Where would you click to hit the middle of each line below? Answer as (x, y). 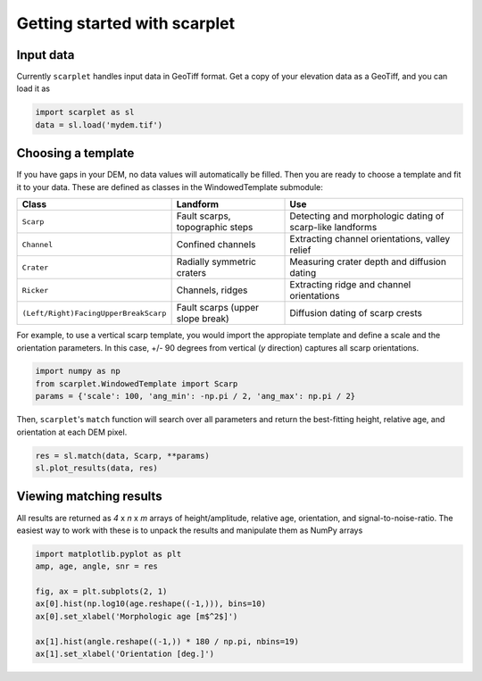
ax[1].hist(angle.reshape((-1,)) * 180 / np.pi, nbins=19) (167, 641)
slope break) (203, 319)
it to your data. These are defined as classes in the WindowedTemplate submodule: (170, 187)
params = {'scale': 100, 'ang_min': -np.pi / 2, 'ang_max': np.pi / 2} (195, 396)
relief (300, 250)
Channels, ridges (212, 290)
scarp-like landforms (333, 228)
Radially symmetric (216, 262)
